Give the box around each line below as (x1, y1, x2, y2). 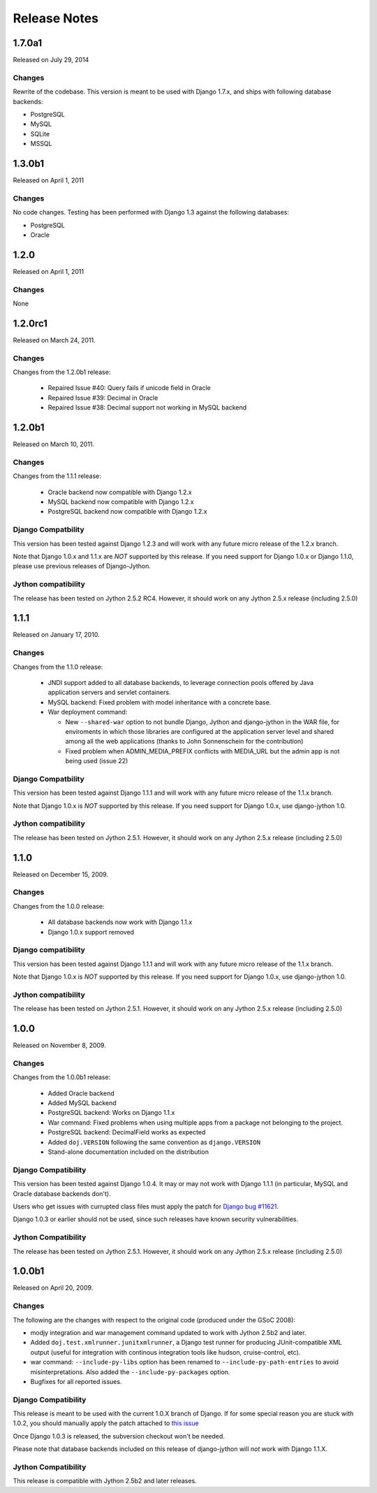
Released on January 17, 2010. (13, 630, 101, 639)
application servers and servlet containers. (47, 688, 171, 697)
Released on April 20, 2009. (13, 1283, 94, 1292)
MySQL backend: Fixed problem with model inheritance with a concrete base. (47, 698, 272, 706)
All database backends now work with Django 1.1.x (47, 918, 193, 926)
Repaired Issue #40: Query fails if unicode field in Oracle (47, 384, 211, 392)
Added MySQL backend (47, 1099, 117, 1107)
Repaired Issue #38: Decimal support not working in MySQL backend (47, 403, 247, 412)
